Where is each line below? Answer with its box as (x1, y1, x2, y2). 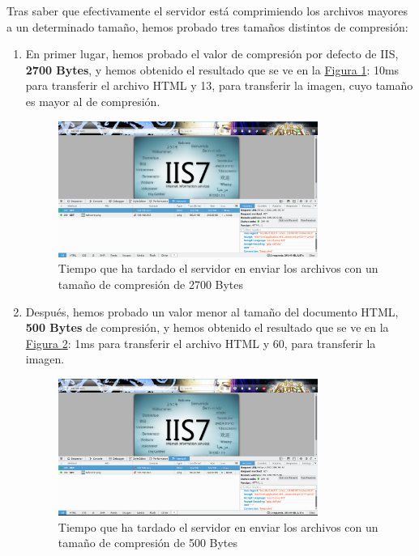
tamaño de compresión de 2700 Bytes (58, 275, 244, 292)
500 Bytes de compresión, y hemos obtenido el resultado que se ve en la (25, 319, 389, 336)
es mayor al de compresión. (25, 92, 160, 109)
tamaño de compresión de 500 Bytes (58, 534, 238, 551)
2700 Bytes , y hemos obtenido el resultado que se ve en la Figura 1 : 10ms (25, 61, 400, 78)
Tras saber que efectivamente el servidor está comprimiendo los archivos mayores (6, 2, 408, 19)
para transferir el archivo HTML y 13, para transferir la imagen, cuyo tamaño (25, 77, 413, 94)
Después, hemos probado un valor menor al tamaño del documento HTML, (25, 303, 399, 320)
